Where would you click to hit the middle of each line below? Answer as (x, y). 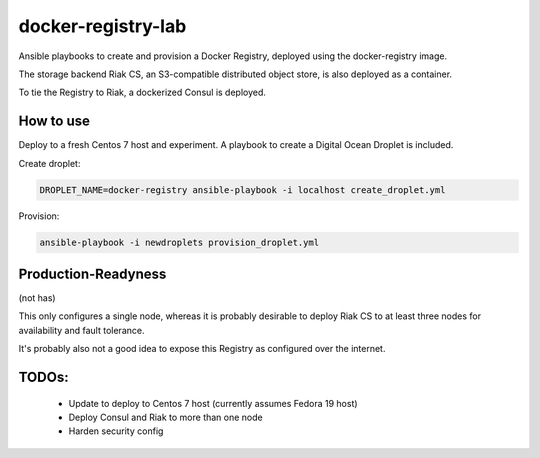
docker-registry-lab (102, 26)
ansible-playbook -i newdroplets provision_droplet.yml (179, 242)
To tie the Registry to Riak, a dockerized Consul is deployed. (142, 92)
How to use (54, 121)
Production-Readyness (92, 273)
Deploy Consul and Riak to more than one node (166, 417)
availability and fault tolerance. (81, 330)
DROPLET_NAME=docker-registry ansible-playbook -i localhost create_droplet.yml (242, 189)
